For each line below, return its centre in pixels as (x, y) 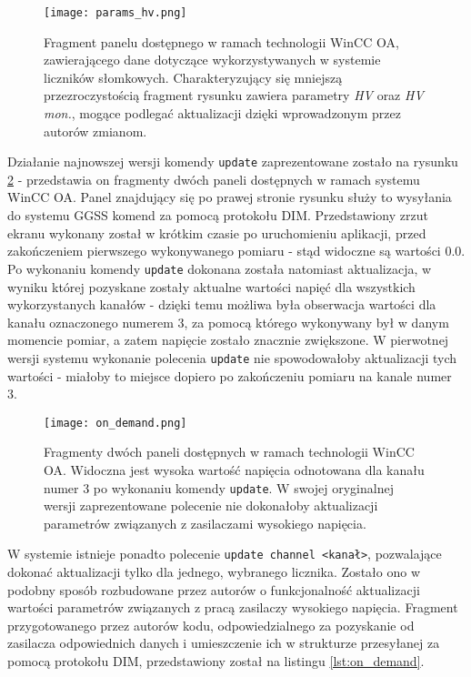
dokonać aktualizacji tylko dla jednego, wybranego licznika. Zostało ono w (214, 572)
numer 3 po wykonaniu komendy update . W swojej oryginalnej (219, 487)
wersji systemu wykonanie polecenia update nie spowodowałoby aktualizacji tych (232, 357)
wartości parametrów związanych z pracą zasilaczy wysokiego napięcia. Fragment (233, 607)
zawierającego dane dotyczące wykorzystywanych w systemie (212, 60)
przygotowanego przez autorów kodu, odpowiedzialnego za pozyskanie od (211, 625)
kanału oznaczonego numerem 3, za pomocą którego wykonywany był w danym (228, 322)
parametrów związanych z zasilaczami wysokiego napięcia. (205, 523)
